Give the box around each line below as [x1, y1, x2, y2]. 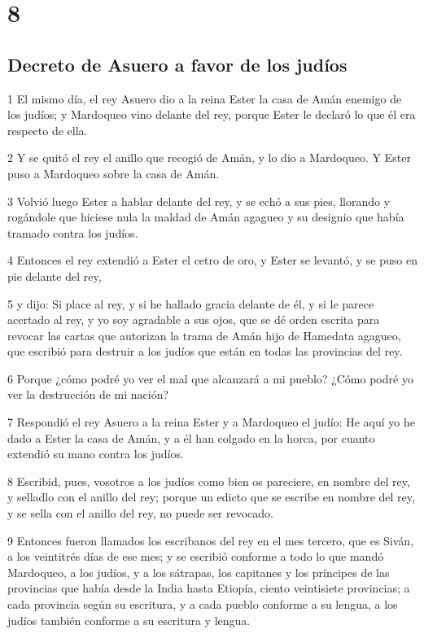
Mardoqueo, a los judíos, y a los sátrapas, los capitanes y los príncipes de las [7, 563, 390, 580]
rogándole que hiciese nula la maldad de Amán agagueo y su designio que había [7, 208, 404, 225]
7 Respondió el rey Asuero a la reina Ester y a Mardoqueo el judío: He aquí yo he [7, 413, 415, 431]
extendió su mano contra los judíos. [7, 445, 184, 462]
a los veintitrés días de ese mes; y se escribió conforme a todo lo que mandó [7, 548, 384, 565]
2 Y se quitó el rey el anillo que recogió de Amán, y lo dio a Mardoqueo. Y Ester [7, 149, 411, 166]
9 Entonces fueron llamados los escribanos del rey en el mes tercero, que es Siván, [7, 531, 414, 549]
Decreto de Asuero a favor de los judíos [7, 51, 348, 77]
